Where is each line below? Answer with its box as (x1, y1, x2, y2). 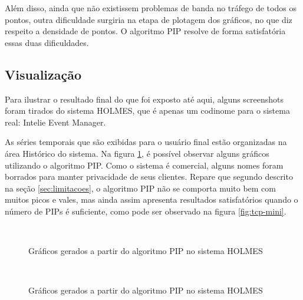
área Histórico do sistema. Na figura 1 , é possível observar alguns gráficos (5, 147, 269, 159)
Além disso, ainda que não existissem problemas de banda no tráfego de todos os (5, 2, 297, 14)
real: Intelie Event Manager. (5, 116, 106, 128)
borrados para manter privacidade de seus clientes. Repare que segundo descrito (5, 170, 293, 183)
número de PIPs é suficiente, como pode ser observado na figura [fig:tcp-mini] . (5, 205, 286, 217)
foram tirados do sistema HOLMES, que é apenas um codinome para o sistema (5, 104, 290, 117)
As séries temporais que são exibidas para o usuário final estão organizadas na (5, 136, 287, 148)
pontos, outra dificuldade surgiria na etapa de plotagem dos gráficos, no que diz (5, 13, 292, 25)
